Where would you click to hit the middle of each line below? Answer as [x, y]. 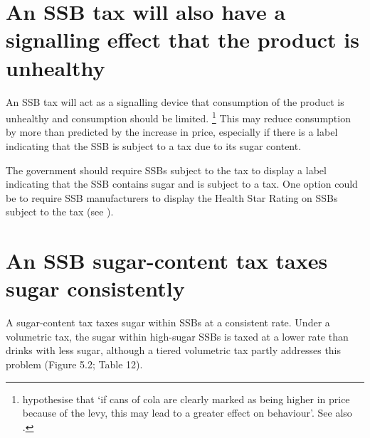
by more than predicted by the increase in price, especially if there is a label [172, 132]
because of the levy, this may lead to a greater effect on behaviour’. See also [187, 413]
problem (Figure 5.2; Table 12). [74, 364]
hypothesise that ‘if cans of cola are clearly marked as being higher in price [186, 399]
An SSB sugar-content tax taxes [167, 261]
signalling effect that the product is [183, 39]
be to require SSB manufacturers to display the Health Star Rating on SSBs [172, 197]
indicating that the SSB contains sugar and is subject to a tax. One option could [182, 184]
